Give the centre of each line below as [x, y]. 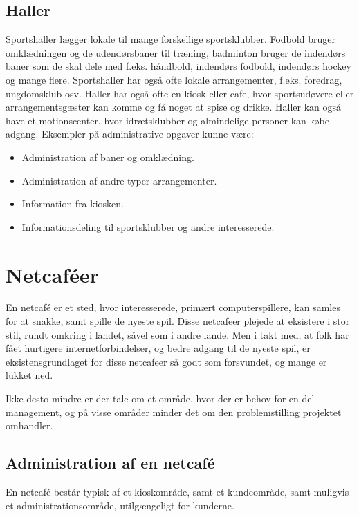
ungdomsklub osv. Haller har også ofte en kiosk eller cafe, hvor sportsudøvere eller [180, 93]
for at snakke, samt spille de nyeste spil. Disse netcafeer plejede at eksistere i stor [178, 321]
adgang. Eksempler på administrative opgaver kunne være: [130, 134]
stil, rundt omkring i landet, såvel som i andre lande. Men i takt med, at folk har [177, 334]
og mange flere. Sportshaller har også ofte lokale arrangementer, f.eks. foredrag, [174, 79]
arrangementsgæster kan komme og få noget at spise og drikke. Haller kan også [174, 107]
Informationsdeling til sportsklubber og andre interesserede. [148, 226]
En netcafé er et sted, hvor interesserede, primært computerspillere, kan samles [173, 307]
